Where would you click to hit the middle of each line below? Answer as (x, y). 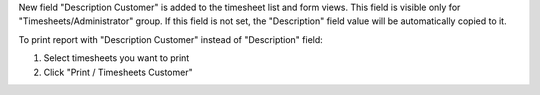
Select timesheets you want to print (116, 58)
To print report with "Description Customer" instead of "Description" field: (171, 39)
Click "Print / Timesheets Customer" (118, 72)
